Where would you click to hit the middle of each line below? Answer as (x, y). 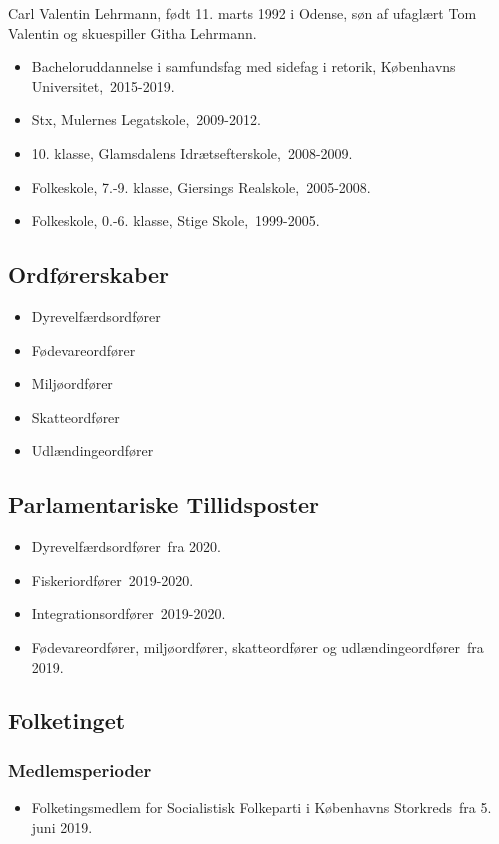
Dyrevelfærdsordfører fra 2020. (126, 546)
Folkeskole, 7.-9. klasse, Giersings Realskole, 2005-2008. (201, 186)
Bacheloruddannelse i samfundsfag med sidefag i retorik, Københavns (243, 66)
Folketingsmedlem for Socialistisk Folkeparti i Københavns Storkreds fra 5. (261, 807)
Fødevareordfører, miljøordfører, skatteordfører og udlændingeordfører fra (257, 646)
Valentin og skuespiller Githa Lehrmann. (132, 32)
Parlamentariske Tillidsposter (164, 504)
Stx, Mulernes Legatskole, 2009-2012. (146, 119)
